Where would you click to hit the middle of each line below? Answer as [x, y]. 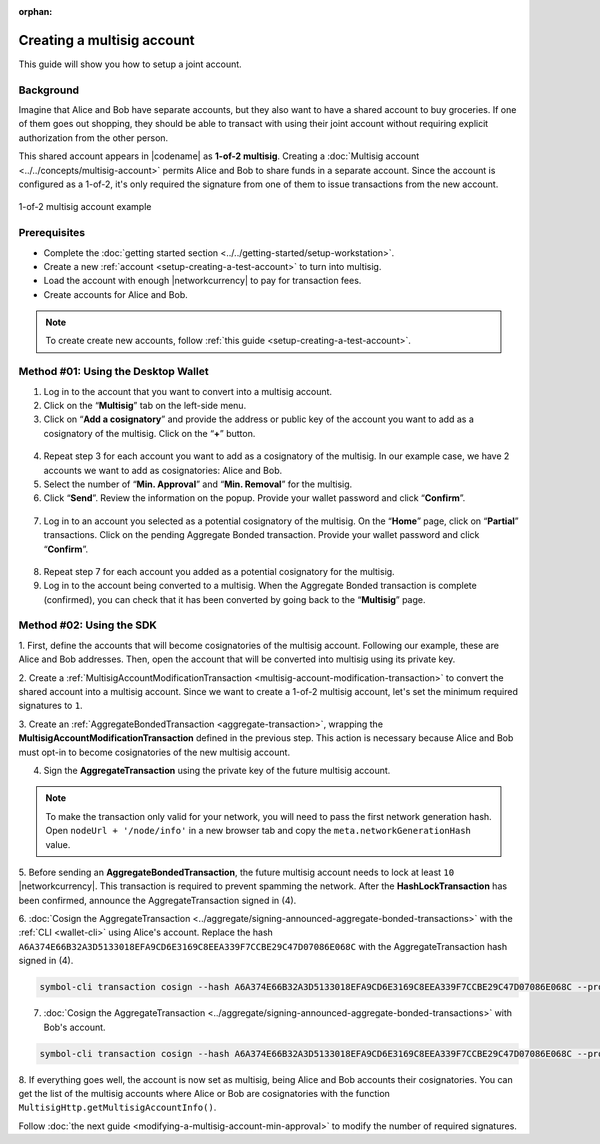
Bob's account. [74, 1027]
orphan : [35, 11]
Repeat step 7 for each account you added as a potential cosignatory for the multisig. [219, 571]
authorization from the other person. [93, 137]
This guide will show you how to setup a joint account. [130, 64]
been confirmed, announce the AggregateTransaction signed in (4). [157, 900]
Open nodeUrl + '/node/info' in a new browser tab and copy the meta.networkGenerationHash [258, 831]
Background [49, 90]
